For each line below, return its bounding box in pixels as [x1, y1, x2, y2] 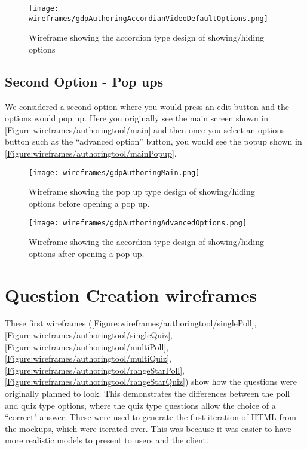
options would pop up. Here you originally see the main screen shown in [5, 112, 269, 124]
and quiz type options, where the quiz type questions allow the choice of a [5, 399, 276, 411]
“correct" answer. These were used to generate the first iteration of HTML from [5, 411, 296, 423]
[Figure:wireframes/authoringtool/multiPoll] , [5, 340, 169, 353]
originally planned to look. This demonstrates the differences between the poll [5, 387, 290, 400]
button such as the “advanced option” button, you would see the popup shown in [5, 135, 302, 148]
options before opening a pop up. [29, 197, 150, 209]
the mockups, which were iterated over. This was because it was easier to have [5, 422, 291, 434]
